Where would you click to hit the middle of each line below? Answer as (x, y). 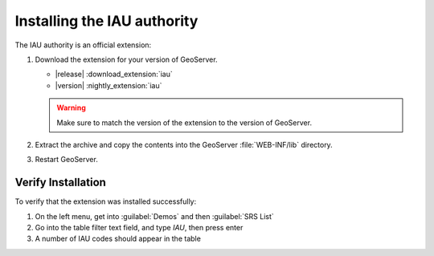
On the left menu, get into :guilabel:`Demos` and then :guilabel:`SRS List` (155, 216)
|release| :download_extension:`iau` (114, 74)
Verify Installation (60, 183)
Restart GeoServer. (66, 160)
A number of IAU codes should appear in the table (118, 239)
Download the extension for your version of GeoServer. (126, 59)
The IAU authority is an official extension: (83, 45)
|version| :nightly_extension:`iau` (108, 85)
